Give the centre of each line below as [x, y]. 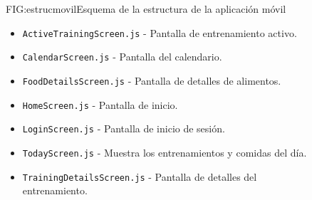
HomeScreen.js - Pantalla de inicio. [100, 104]
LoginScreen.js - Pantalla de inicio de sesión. [124, 128]
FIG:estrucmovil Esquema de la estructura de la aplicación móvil [146, 9]
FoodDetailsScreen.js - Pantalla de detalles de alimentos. [152, 80]
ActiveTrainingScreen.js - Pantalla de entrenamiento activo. [160, 32]
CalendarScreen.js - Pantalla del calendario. [122, 57]
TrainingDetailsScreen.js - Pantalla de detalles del [140, 176]
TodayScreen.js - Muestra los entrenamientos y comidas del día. [165, 152]
